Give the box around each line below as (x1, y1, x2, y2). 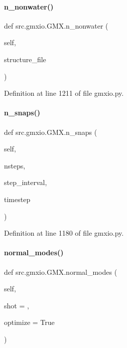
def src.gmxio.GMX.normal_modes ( (4, 266, 117, 277)
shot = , (4, 300, 29, 310)
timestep (4, 194, 31, 204)
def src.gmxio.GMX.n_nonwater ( (4, 20, 108, 31)
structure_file (4, 54, 46, 64)
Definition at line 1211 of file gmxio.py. (4, 88, 124, 98)
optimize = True (4, 317, 55, 327)
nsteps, (4, 160, 26, 170)
